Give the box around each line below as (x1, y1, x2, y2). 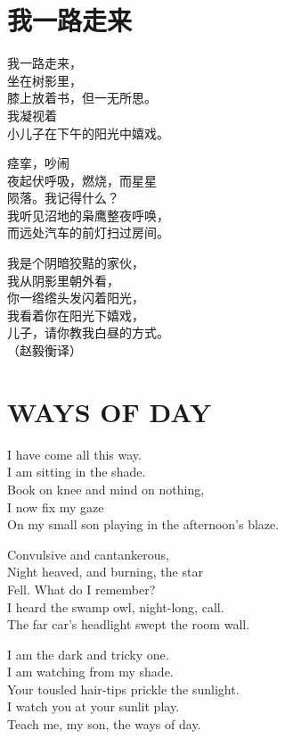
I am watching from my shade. (7, 662, 174, 681)
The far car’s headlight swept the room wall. (7, 615, 250, 634)
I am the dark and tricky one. (7, 644, 169, 663)
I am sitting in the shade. (7, 462, 146, 481)
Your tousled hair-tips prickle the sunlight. (7, 679, 240, 698)
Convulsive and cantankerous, (7, 544, 169, 563)
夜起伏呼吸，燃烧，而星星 (7, 170, 157, 189)
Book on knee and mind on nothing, (7, 479, 205, 498)
